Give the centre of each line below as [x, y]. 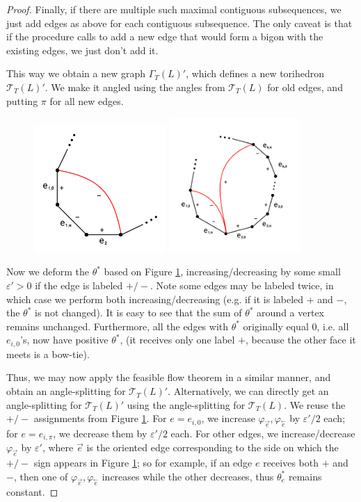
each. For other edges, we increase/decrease [263, 434]
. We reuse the [315, 404]
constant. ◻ [32, 491]
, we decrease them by [100, 434]
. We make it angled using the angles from [135, 87]
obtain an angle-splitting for [66, 391]
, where [58, 447]
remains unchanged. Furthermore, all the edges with [118, 326]
